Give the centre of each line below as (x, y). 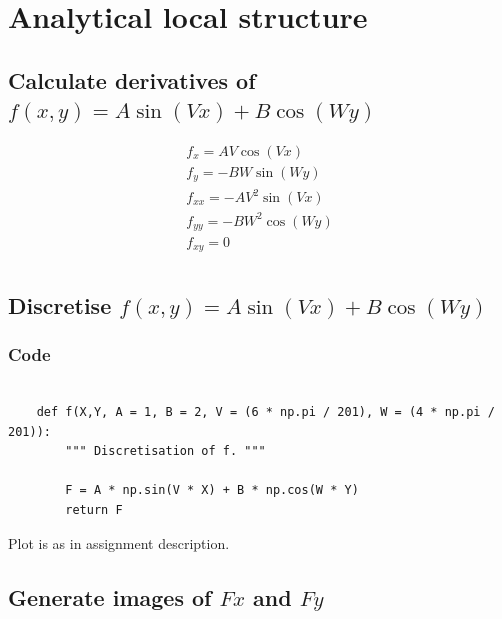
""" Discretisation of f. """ (165, 451)
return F (94, 510)
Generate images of (110, 596)
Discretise (60, 304)
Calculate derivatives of (132, 79)
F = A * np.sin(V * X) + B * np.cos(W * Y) (212, 490)
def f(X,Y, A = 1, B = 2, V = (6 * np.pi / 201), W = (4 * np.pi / (265, 412)
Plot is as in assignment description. (119, 542)
